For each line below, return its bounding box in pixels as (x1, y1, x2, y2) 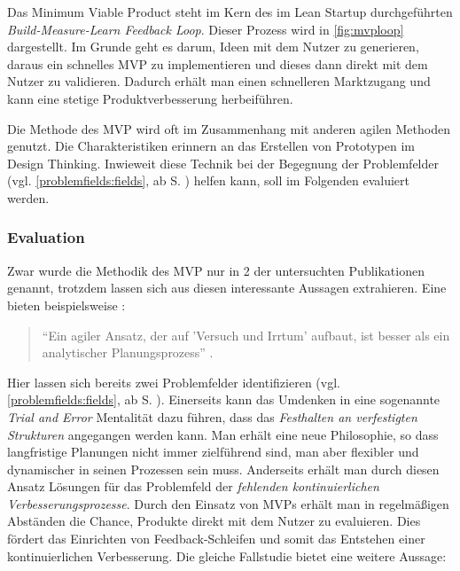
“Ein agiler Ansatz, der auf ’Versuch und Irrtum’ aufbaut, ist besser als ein (42, 325, 450, 344)
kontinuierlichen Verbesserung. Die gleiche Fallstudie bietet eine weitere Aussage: (7, 546, 447, 565)
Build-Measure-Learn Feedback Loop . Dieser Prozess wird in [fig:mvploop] (7, 20, 404, 38)
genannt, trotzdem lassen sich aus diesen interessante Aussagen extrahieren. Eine (7, 278, 447, 297)
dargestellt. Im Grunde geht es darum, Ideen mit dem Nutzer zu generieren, (7, 37, 419, 56)
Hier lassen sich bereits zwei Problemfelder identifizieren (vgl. (7, 372, 340, 391)
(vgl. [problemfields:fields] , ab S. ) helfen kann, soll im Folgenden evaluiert (7, 171, 410, 190)
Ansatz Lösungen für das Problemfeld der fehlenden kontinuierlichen (7, 477, 379, 496)
